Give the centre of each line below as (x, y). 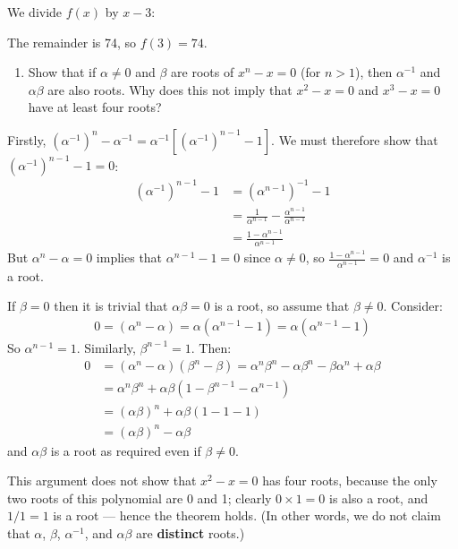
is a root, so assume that (282, 306)
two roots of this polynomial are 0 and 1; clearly (140, 498)
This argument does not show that (102, 480)
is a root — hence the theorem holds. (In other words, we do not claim (247, 515)
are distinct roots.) (191, 532)
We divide (35, 12)
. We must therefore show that (355, 139)
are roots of (203, 72)
